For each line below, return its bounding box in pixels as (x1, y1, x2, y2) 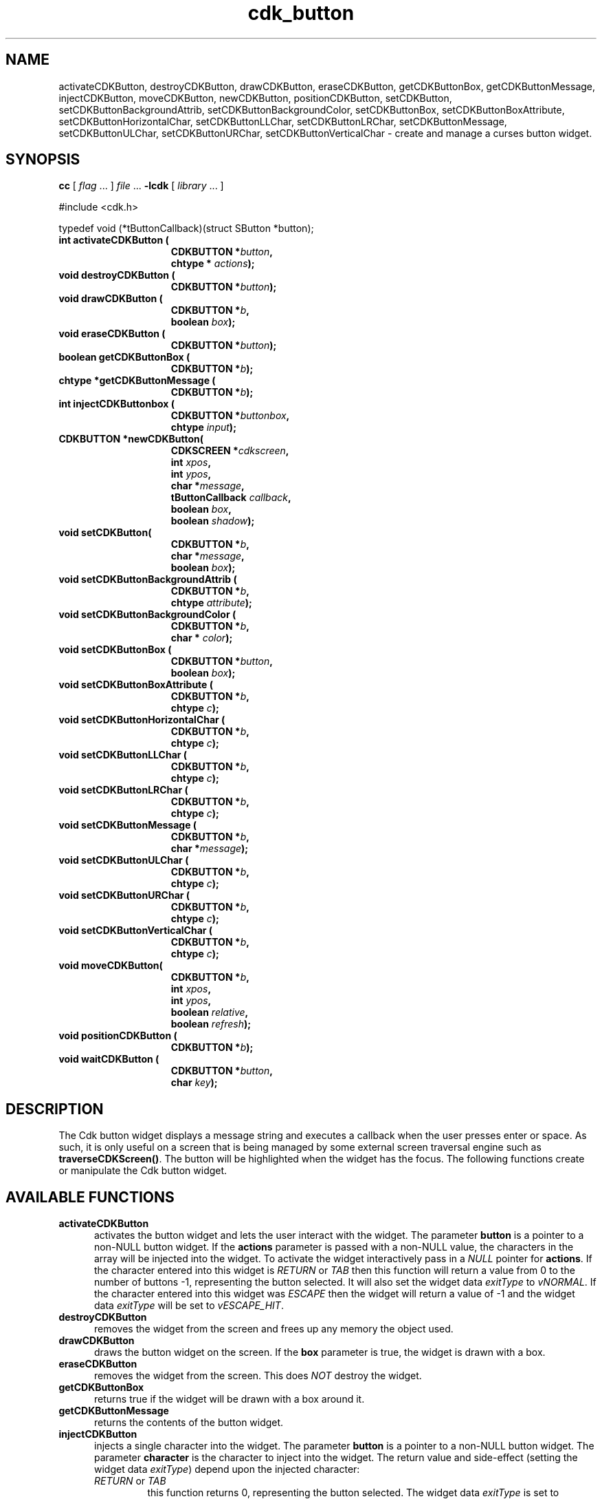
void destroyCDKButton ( (58, 269, 175, 281)
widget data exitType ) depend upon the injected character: (94, 1463, 360, 1476)
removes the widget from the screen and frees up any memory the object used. (94, 1323, 454, 1335)
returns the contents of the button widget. (94, 1416, 284, 1429)
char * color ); (170, 632, 233, 644)
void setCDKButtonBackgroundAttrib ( (58, 573, 237, 586)
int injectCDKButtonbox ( (58, 398, 175, 410)
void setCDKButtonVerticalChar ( (58, 924, 213, 937)
